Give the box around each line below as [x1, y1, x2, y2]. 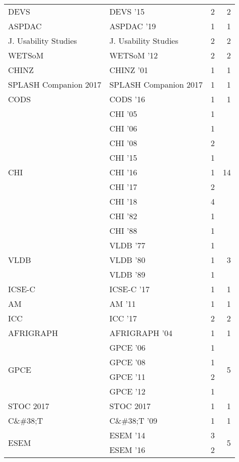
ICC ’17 [109, 312, 137, 324]
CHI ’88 [109, 225, 137, 236]
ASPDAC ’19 [109, 20, 156, 32]
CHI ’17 [109, 181, 137, 192]
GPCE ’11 [109, 371, 146, 382]
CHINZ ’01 [109, 64, 148, 76]
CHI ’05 [109, 108, 137, 119]
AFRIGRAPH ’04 [109, 327, 173, 339]
